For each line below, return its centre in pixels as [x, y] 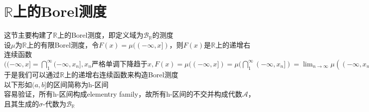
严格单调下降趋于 [119, 64]
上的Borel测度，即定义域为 [100, 35]
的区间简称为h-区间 [78, 84]
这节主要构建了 [28, 35]
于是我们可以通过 [32, 74]
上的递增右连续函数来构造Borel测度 [121, 74]
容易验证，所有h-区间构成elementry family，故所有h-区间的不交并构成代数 [123, 94]
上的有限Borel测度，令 [63, 44]
